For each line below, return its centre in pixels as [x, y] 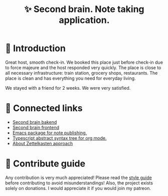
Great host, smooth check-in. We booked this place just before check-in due [84, 62]
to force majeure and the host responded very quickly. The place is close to [83, 67]
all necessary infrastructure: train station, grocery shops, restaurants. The [81, 73]
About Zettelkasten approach [43, 143]
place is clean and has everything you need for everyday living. [71, 78]
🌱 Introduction [36, 48]
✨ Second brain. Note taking [84, 9]
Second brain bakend [35, 122]
